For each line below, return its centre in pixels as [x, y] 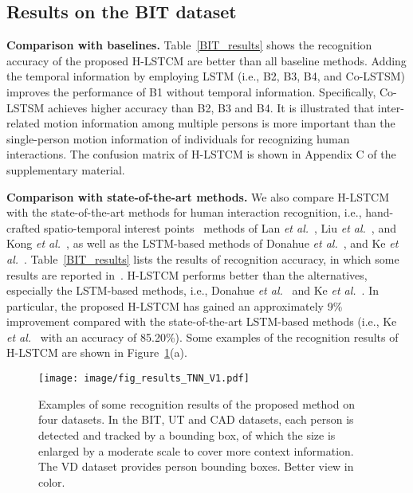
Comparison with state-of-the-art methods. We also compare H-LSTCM [198, 196]
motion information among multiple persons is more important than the [219, 123]
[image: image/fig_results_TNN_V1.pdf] [144, 379]
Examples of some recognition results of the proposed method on [197, 403]
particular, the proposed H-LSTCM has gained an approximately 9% [175, 305]
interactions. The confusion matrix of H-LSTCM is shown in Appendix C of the [201, 154]
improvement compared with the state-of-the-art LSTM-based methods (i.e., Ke [202, 321]
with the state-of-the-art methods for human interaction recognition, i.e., [184, 212]
